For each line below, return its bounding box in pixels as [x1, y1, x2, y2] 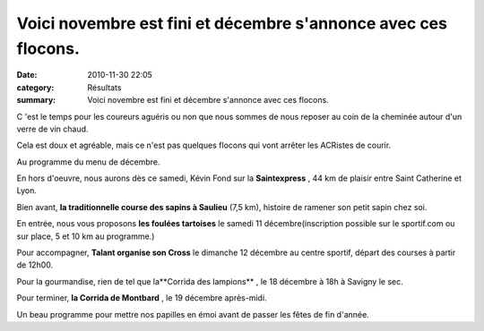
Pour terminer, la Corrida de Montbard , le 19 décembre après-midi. [16, 293, 268, 303]
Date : [16, 70, 38, 81]
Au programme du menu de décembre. [16, 157, 160, 167]
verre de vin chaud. [16, 123, 89, 134]
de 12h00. [16, 259, 54, 270]
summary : [16, 95, 56, 106]
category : [16, 81, 55, 93]
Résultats [87, 81, 122, 93]
